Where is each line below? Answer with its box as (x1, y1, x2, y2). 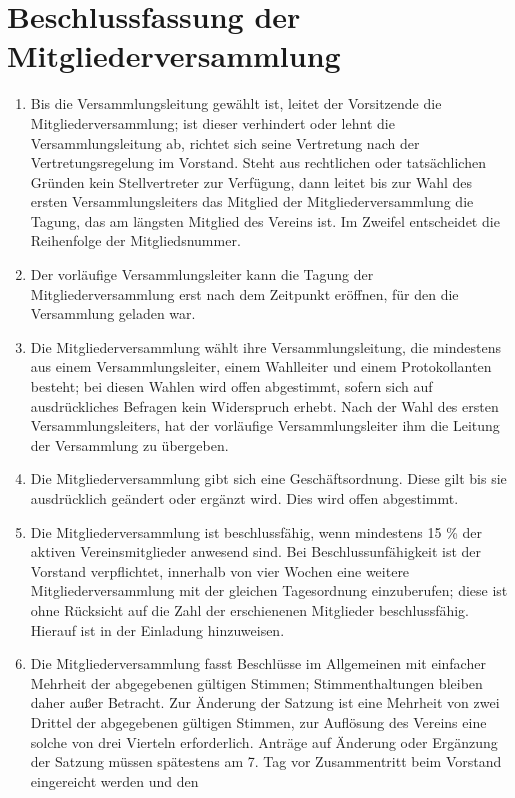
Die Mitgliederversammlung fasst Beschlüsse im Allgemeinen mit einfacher (30, 653, 486, 674)
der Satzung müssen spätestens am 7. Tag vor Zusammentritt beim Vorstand (30, 751, 502, 772)
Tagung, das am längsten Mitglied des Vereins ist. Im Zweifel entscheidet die (30, 210, 500, 231)
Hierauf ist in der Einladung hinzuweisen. (30, 619, 285, 640)
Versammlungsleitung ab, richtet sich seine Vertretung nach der (30, 132, 420, 153)
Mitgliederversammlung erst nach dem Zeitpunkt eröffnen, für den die (30, 283, 459, 304)
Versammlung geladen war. (30, 303, 196, 324)
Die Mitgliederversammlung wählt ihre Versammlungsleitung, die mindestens (30, 336, 501, 357)
